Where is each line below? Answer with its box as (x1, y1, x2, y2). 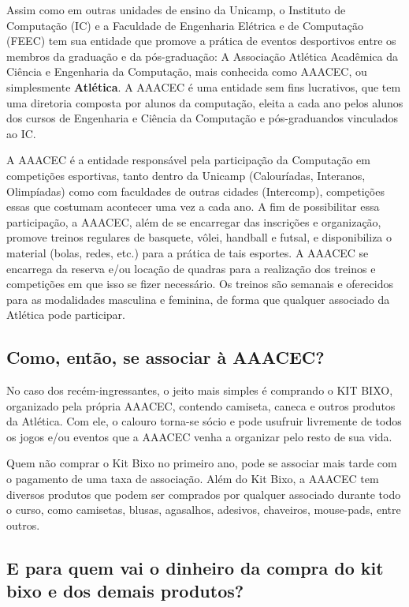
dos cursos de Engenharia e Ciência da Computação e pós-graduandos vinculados (6, 110, 398, 126)
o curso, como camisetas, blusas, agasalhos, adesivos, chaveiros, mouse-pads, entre (6, 501, 401, 518)
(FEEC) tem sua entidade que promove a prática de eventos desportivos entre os (6, 32, 396, 49)
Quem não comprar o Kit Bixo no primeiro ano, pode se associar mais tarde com (6, 455, 397, 471)
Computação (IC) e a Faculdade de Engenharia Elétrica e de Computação (6, 17, 363, 33)
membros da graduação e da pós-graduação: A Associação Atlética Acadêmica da (6, 47, 398, 64)
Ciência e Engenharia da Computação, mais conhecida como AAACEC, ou (6, 63, 367, 80)
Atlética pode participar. (6, 306, 125, 323)
